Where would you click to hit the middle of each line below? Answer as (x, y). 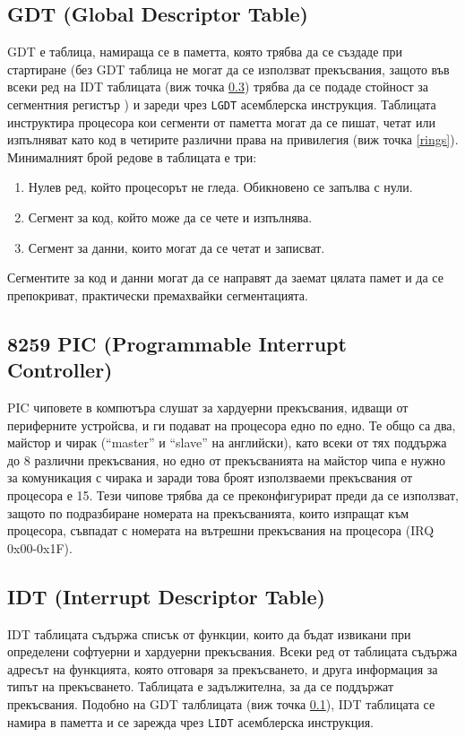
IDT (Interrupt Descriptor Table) (166, 596)
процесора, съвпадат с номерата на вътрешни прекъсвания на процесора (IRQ (221, 530)
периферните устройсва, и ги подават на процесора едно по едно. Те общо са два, (232, 425)
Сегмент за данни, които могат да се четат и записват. (177, 247)
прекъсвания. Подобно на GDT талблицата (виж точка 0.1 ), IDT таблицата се (221, 703)
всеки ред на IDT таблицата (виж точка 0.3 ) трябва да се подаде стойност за (218, 87)
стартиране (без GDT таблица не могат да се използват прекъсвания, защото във (228, 69)
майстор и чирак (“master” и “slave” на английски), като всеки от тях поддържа (227, 442)
